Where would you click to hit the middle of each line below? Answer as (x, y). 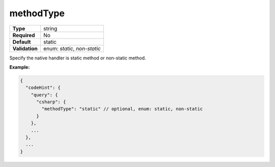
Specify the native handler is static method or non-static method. (78, 58)
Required (24, 35)
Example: (20, 67)
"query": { (44, 95)
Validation (25, 48)
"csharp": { (51, 102)
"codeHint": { (43, 88)
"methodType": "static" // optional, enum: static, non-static (122, 109)
